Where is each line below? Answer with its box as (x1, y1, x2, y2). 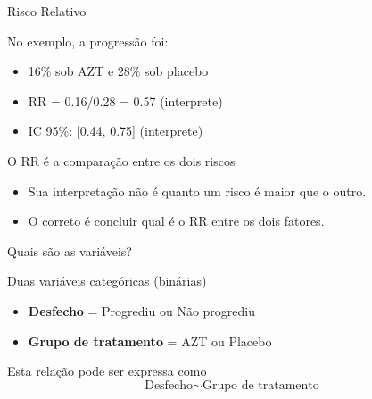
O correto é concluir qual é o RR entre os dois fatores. (28, 212, 325, 230)
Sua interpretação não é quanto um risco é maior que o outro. (28, 181, 367, 200)
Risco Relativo (7, 2, 87, 20)
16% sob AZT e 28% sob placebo (28, 62, 209, 80)
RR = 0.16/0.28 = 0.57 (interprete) (28, 91, 223, 110)
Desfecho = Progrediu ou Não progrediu (28, 301, 255, 320)
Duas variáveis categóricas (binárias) (7, 271, 207, 290)
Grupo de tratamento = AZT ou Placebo (28, 331, 272, 350)
